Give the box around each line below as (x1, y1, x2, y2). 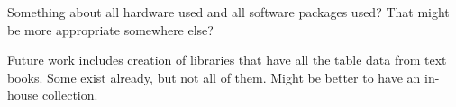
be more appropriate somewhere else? (7, 20, 214, 39)
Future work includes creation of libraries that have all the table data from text (7, 50, 447, 69)
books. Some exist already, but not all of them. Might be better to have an (7, 67, 421, 86)
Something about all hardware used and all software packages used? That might (7, 3, 450, 21)
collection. (41, 85, 98, 104)
